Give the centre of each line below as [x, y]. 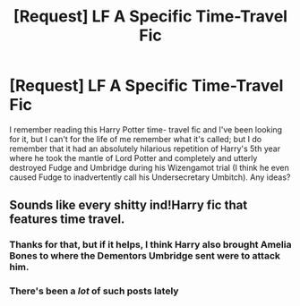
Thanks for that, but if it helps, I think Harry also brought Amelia [150, 245]
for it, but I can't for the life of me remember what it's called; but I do [136, 139]
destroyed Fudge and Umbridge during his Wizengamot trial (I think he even [149, 167]
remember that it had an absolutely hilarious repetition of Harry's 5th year [145, 149]
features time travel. [67, 220]
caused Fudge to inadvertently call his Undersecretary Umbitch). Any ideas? [150, 177]
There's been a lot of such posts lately [94, 291]
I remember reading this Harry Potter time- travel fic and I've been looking [146, 129]
